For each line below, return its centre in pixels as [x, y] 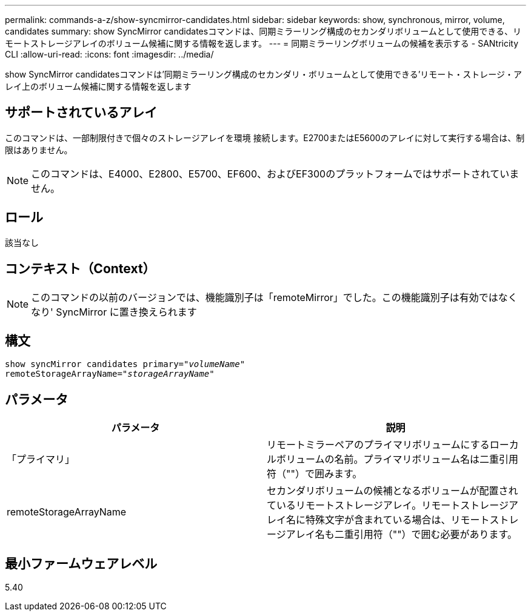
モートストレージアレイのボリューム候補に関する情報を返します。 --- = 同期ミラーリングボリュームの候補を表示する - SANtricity [262, 43]
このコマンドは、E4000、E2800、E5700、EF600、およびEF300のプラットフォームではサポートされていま [275, 174]
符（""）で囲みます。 [315, 474]
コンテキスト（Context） [80, 269]
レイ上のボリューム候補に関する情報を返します [98, 86]
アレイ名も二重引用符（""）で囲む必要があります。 [401, 535]
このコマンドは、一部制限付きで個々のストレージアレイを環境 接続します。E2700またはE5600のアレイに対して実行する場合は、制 [265, 137]
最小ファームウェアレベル [81, 563]
